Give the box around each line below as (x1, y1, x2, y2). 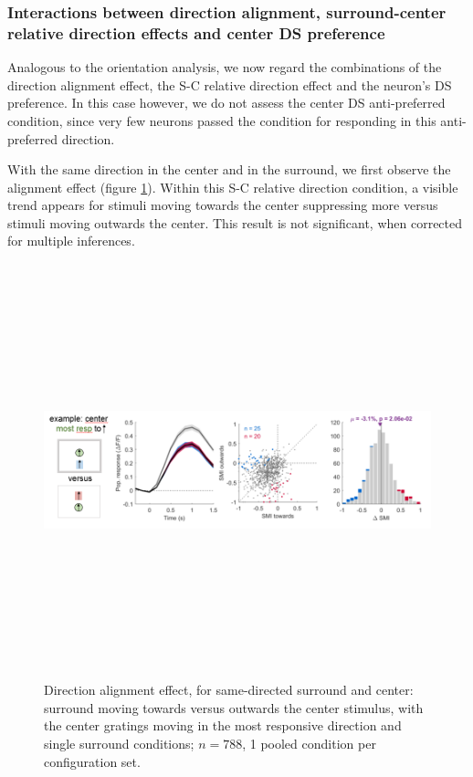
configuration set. (44, 751, 141, 771)
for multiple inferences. (7, 231, 135, 250)
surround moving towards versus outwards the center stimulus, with (44, 698, 424, 717)
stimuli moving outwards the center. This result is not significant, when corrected (7, 213, 463, 232)
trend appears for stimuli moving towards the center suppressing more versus (7, 195, 438, 215)
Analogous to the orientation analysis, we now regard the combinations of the (7, 58, 442, 77)
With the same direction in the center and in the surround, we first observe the (7, 160, 451, 179)
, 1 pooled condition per (242, 733, 376, 752)
